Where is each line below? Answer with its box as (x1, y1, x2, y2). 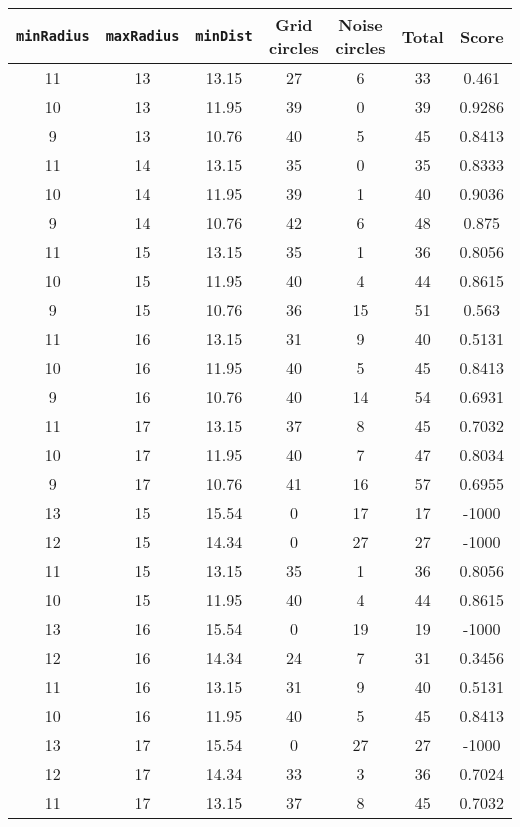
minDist (195, 28, 253, 44)
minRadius (16, 28, 90, 44)
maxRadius (105, 28, 180, 44)
